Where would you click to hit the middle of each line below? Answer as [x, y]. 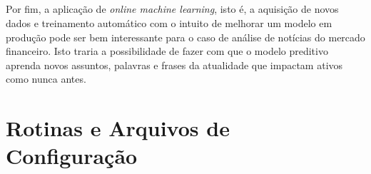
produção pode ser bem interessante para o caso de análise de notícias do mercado [185, 37]
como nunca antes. [46, 79]
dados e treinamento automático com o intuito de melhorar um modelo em [169, 22]
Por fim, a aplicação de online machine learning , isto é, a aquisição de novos [172, 9]
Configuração [72, 156]
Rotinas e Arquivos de [118, 128]
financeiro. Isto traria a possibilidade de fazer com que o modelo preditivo [167, 51]
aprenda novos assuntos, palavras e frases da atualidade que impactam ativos [174, 65]
